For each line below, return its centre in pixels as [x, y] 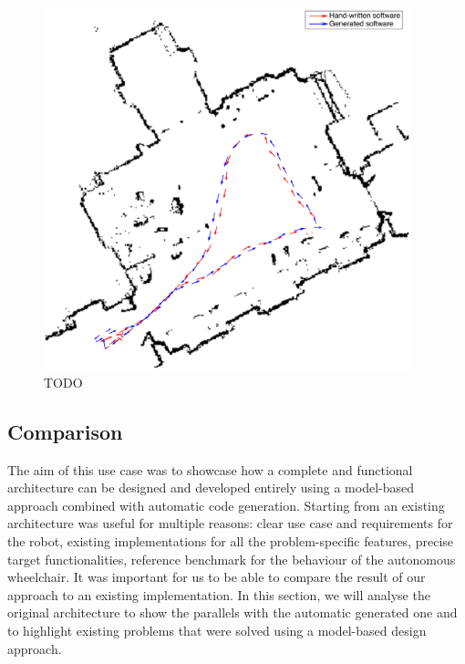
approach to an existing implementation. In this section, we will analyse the [219, 594]
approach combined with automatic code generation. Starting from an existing [226, 505]
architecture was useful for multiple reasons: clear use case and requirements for [230, 523]
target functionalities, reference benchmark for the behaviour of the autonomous [232, 559]
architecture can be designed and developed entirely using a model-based [211, 488]
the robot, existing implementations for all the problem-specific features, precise [231, 541]
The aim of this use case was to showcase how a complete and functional [210, 469]
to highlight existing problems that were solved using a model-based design [217, 631]
